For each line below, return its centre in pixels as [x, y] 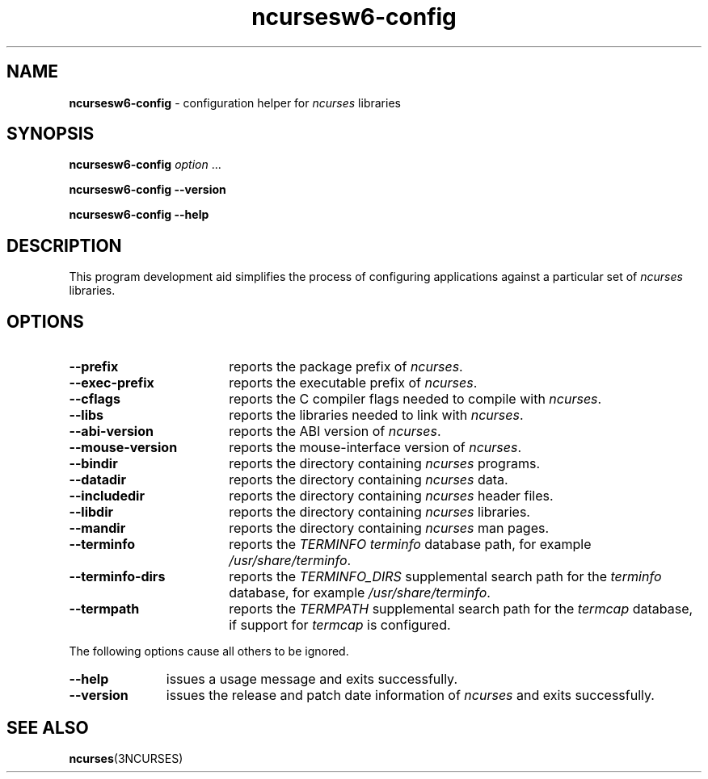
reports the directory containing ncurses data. [369, 480]
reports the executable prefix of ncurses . [353, 383]
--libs [86, 415]
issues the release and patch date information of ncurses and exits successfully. [410, 695]
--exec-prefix [112, 383]
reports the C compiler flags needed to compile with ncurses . [415, 399]
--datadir [97, 480]
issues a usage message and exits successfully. [312, 679]
